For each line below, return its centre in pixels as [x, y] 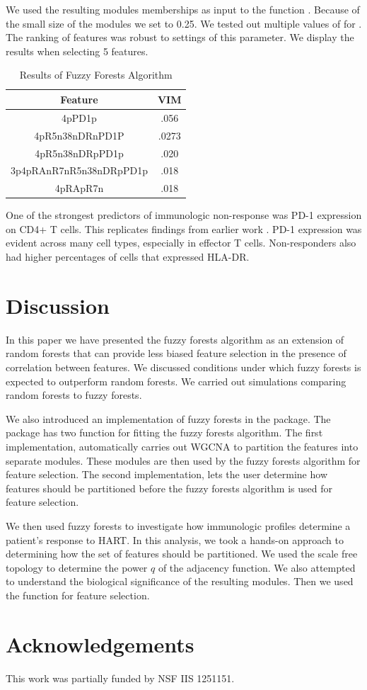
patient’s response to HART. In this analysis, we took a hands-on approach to [175, 539]
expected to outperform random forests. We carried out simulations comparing [176, 381]
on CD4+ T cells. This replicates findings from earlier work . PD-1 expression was [184, 228]
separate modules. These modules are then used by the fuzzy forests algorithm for [183, 460]
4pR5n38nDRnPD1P [79, 135]
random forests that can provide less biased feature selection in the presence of [176, 353]
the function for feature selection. [78, 595]
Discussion [58, 305]
